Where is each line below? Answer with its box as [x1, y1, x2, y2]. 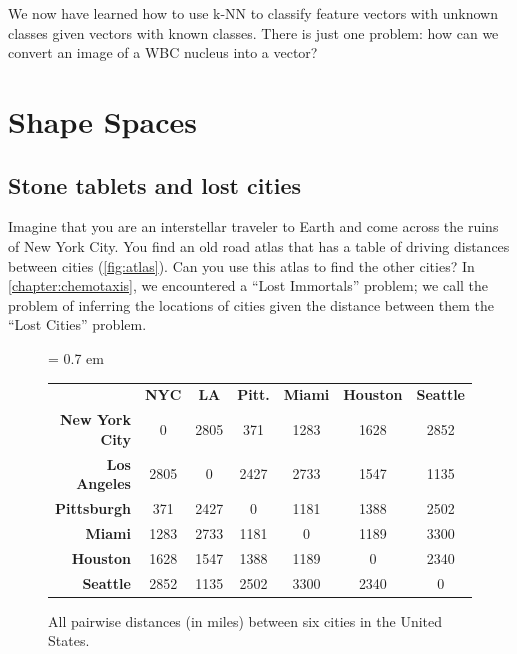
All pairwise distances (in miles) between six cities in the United [48, 610, 443, 631]
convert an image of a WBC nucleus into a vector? [8, 42, 318, 63]
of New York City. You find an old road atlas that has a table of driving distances [8, 235, 510, 256]
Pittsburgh [55, 497, 131, 518]
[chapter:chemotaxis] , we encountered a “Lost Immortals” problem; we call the [8, 275, 489, 296]
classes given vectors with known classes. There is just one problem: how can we [8, 22, 499, 43]
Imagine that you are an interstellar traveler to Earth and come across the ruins [8, 216, 499, 237]
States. [48, 630, 90, 651]
